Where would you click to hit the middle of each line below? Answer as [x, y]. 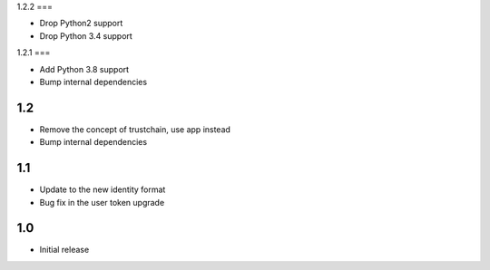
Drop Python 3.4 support [86, 35]
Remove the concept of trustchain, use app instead [135, 129]
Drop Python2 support [81, 24]
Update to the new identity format [103, 189]
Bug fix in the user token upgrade [102, 202]
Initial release [64, 250]
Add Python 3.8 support [84, 69]
